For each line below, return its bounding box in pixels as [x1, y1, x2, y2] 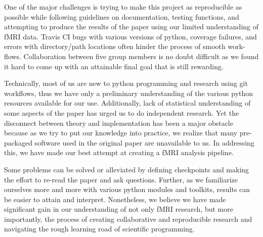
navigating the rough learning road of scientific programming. [4, 223, 195, 234]
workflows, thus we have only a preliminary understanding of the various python [4, 87, 253, 98]
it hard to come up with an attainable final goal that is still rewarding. [4, 61, 224, 71]
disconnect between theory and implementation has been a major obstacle [4, 117, 233, 128]
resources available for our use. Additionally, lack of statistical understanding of [4, 98, 251, 108]
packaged [4, 137, 32, 148]
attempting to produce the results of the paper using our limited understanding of [4, 21, 259, 32]
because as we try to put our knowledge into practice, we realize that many [4, 127, 238, 138]
